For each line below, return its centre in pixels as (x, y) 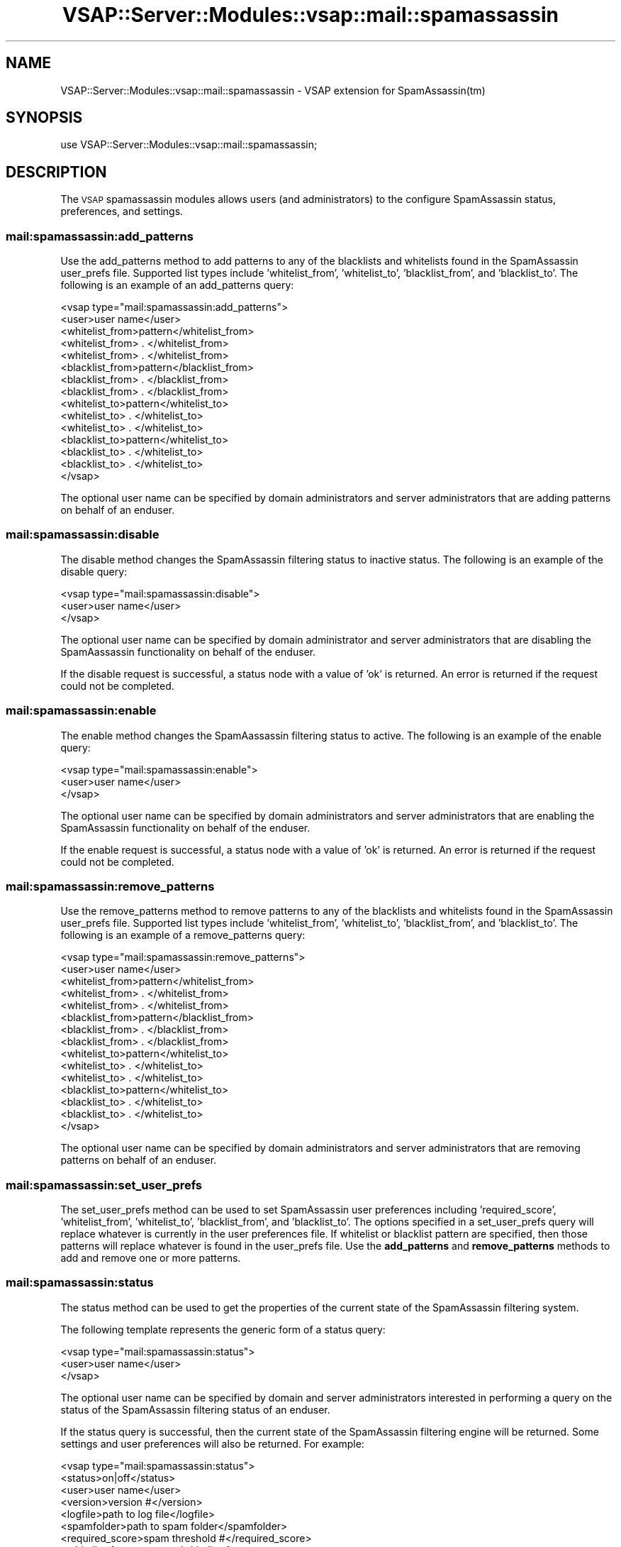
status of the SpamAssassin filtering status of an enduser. (195, 1409)
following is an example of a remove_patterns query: (183, 935)
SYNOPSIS (44, 118)
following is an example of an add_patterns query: (177, 285)
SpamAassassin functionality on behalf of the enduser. (188, 651)
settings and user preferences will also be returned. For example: (212, 1443)
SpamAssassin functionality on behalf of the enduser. (185, 827)
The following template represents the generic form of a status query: (223, 1329)
